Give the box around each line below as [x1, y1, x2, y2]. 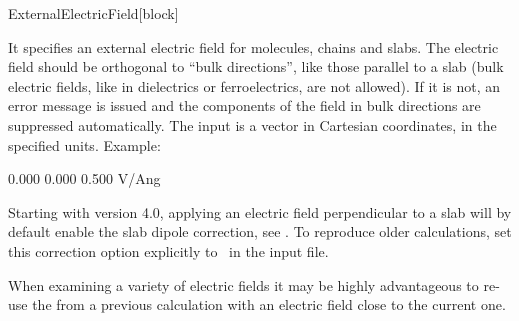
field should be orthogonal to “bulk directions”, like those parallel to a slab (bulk [8, 56, 504, 77]
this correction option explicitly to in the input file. [8, 240, 329, 261]
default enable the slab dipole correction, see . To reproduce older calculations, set [8, 221, 512, 242]
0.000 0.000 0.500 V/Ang [8, 168, 161, 189]
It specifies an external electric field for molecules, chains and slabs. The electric [8, 36, 499, 57]
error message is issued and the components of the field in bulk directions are [8, 95, 481, 116]
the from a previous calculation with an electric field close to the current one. [32, 294, 506, 315]
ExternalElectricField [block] [8, 3, 179, 23]
